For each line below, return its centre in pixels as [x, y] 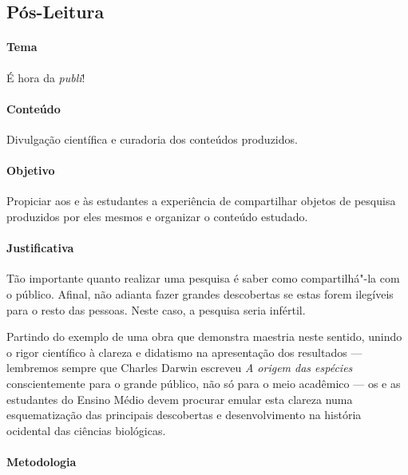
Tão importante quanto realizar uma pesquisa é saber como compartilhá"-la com [203, 278]
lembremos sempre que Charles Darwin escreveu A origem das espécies [180, 368]
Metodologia [42, 461]
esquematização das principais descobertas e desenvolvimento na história [184, 415]
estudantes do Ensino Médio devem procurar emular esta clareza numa [180, 399]
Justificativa [40, 248]
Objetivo [31, 170]
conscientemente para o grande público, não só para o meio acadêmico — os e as [204, 383]
